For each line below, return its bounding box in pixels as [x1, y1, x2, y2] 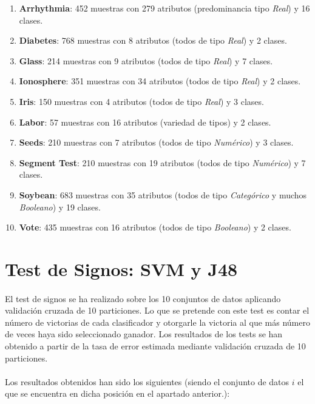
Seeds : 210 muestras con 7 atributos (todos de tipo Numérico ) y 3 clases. [19, 136, 294, 149]
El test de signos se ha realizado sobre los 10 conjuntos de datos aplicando [5, 292, 281, 305]
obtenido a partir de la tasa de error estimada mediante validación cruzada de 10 [5, 340, 306, 352]
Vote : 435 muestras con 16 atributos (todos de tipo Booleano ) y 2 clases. [19, 221, 291, 234]
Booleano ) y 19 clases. [19, 200, 101, 213]
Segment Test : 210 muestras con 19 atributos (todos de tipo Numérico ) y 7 [19, 156, 306, 169]
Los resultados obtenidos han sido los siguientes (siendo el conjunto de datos [5, 375, 290, 388]
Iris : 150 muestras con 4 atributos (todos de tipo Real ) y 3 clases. [19, 95, 264, 107]
